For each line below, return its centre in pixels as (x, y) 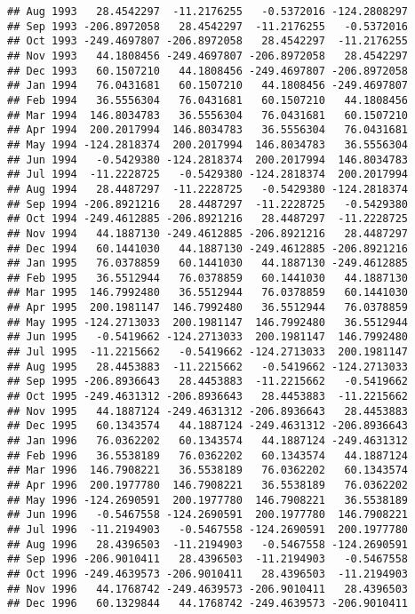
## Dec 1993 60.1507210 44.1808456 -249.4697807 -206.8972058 (208, 71)
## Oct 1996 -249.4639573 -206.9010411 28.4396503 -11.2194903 (208, 574)
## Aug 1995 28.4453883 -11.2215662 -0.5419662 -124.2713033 (208, 367)
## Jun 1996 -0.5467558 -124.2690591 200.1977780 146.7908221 (208, 515)
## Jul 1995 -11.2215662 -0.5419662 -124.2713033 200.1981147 (208, 352)
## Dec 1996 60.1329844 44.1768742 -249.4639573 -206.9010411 (208, 604)
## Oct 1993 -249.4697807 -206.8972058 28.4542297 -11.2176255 (208, 41)
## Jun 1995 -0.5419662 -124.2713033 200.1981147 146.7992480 (208, 337)
